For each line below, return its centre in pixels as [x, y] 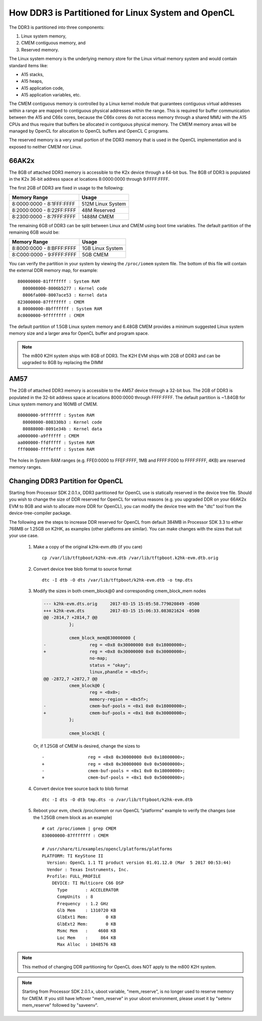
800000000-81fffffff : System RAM [58, 282]
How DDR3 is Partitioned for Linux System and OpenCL [122, 13]
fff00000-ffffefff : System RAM [56, 449]
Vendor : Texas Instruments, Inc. [88, 869]
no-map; [98, 658]
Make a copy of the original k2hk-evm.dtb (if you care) [88, 547]
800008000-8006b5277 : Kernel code [65, 288]
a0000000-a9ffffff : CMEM [49, 436]
